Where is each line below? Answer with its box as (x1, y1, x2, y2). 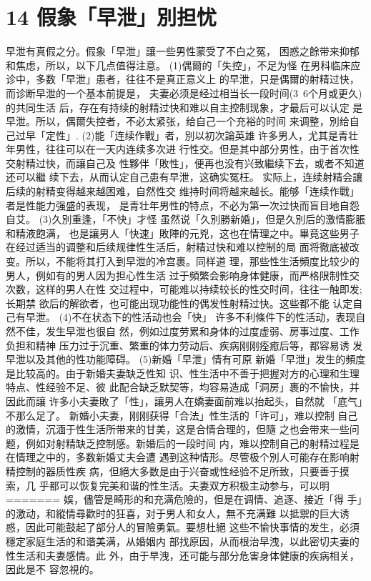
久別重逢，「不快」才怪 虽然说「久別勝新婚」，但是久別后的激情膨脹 (51, 212, 366, 227)
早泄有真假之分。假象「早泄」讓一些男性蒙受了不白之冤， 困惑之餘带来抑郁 (6, 44, 360, 59)
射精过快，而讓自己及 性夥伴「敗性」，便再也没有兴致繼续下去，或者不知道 (15, 155, 365, 170)
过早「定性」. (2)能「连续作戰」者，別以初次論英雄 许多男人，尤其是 (15, 127, 339, 142)
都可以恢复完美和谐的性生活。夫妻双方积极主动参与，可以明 (49, 477, 330, 492)
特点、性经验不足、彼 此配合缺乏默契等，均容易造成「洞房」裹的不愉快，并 (6, 379, 360, 394)
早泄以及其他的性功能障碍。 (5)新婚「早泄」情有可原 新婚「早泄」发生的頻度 (6, 352, 366, 367)
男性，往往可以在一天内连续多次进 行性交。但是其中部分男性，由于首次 (15, 141, 350, 157)
